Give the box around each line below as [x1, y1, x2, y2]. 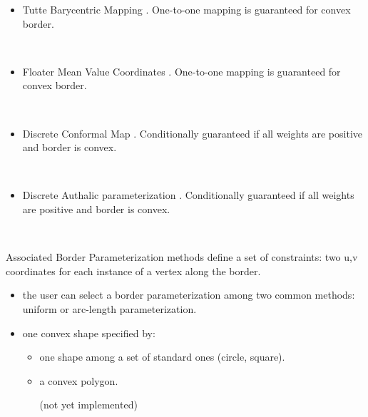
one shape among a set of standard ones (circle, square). [39, 349, 285, 364]
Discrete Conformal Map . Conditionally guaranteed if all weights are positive [22, 125, 363, 140]
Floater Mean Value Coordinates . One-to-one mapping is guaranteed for [22, 63, 341, 78]
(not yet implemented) [39, 397, 138, 412]
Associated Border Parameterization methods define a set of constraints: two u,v [6, 249, 358, 264]
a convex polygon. [39, 373, 118, 388]
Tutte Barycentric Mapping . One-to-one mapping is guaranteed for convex [22, 2, 351, 16]
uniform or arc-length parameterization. [22, 301, 197, 316]
